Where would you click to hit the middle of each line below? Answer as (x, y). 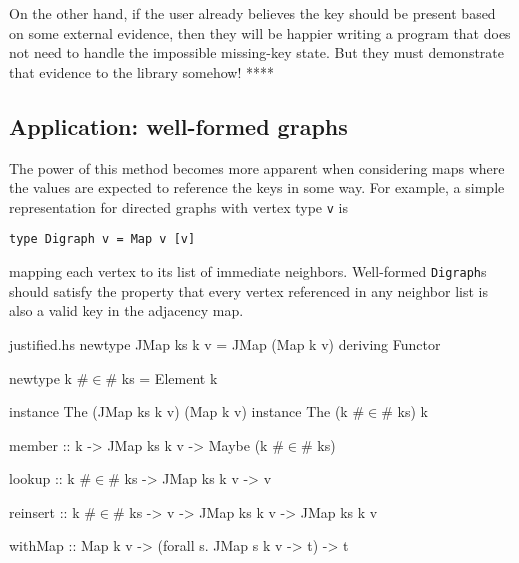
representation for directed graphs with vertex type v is (178, 206)
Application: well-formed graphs (178, 125)
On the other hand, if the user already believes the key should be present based (252, 13)
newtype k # (49, 377)
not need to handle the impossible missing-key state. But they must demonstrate (257, 52)
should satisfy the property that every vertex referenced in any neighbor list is (249, 290)
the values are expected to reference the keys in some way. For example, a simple (257, 187)
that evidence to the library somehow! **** (141, 71)
